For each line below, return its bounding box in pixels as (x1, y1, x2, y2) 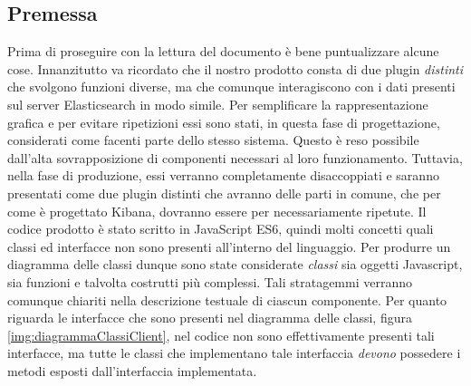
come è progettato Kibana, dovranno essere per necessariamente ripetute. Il (7, 201, 427, 220)
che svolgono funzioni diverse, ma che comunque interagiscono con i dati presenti (7, 77, 456, 96)
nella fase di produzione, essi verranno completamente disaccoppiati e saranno (7, 166, 439, 185)
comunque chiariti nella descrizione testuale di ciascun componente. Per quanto (7, 290, 447, 309)
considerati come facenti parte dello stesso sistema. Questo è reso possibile (7, 130, 419, 150)
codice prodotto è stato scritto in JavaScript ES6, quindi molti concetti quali (7, 219, 434, 238)
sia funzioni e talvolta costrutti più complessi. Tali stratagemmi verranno (7, 272, 412, 291)
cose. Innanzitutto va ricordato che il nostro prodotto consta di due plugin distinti (7, 59, 464, 78)
